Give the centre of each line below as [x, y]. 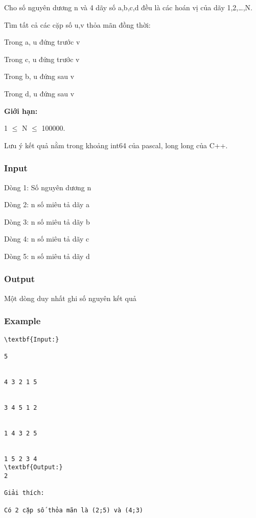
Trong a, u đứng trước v [42, 42]
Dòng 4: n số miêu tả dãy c [47, 239]
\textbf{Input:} [32, 339]
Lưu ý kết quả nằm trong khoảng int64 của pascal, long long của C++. [116, 145]
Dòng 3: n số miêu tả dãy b [47, 221]
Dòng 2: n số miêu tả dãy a [47, 204]
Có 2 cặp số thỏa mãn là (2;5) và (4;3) [74, 510]
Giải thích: [24, 493]
